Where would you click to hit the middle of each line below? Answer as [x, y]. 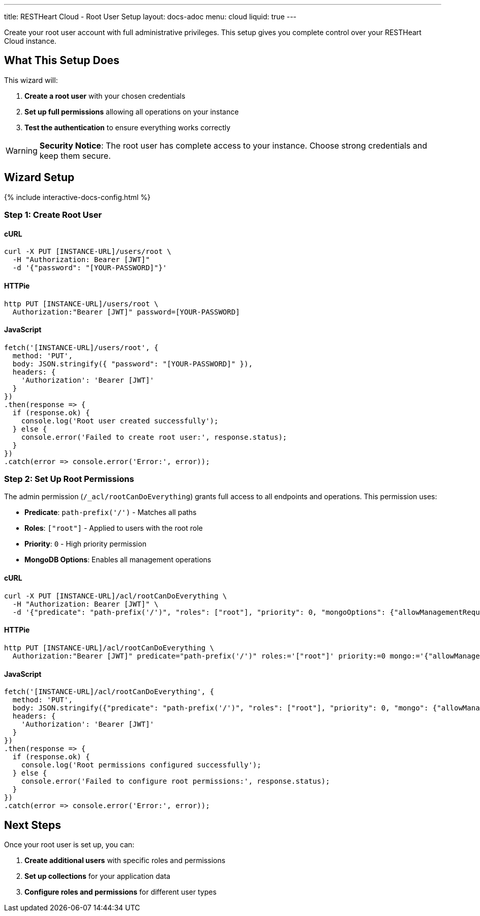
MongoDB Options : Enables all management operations [118, 560]
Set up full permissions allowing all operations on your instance [132, 111]
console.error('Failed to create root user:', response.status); [154, 437]
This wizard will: [31, 80]
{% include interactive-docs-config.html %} [78, 197]
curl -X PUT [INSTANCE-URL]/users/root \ [88, 252]
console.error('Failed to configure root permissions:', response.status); [175, 781]
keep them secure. [75, 155]
